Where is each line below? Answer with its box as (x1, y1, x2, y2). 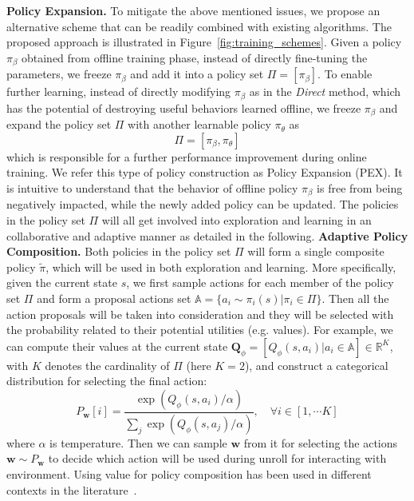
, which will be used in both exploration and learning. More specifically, (45, 258, 396, 275)
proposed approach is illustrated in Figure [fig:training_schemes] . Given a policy (6, 34, 402, 50)
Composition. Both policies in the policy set (6, 243, 231, 260)
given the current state (6, 274, 117, 291)
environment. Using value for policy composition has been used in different (6, 465, 372, 482)
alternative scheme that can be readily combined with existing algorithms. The (6, 18, 392, 34)
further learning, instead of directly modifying (6, 83, 231, 100)
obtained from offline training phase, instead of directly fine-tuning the (21, 49, 368, 66)
